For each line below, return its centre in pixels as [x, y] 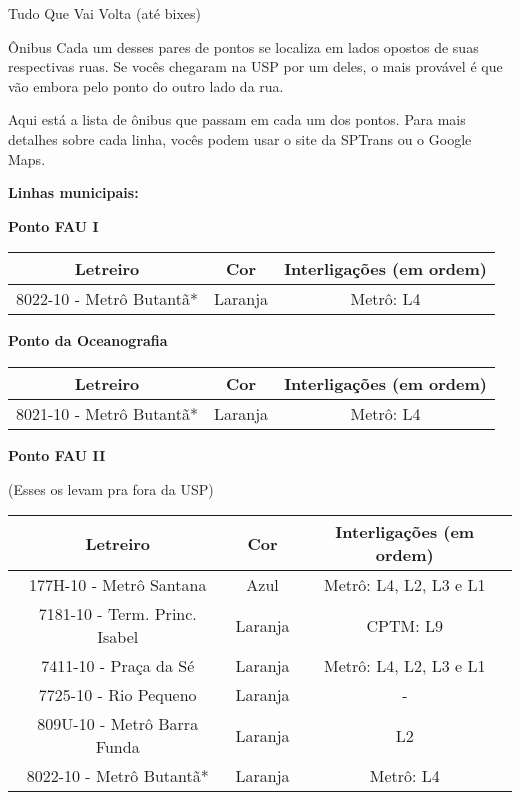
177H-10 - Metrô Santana [118, 585]
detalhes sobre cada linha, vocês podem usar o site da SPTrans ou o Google [240, 138]
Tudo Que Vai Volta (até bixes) [104, 13]
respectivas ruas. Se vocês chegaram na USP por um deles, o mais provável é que [255, 66]
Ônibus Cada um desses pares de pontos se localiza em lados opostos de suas [243, 46]
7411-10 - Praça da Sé [118, 666]
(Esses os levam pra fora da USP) [111, 488]
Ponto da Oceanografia [88, 340]
